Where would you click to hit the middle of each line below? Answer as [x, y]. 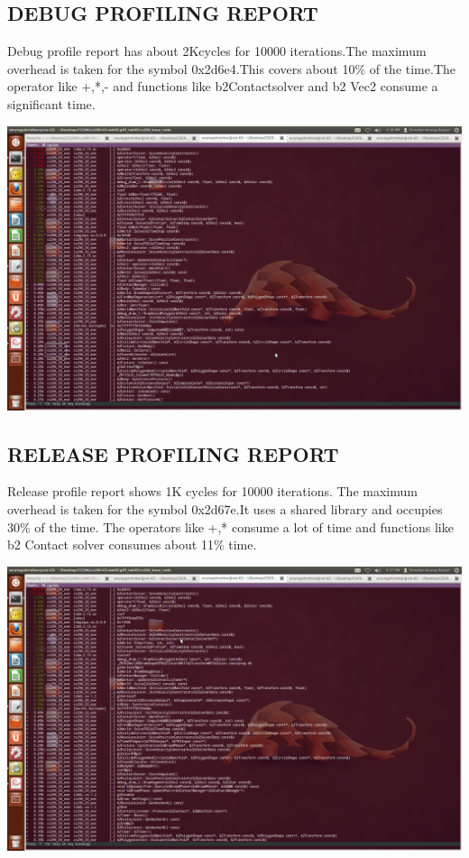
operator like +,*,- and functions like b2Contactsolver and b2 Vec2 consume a [223, 86]
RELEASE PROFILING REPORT [173, 453]
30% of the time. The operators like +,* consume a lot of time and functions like [230, 526]
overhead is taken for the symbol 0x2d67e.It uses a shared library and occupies [225, 508]
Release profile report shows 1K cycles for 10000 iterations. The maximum [212, 491]
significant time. [51, 103]
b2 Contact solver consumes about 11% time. [132, 544]
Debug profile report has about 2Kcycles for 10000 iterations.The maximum [217, 51]
